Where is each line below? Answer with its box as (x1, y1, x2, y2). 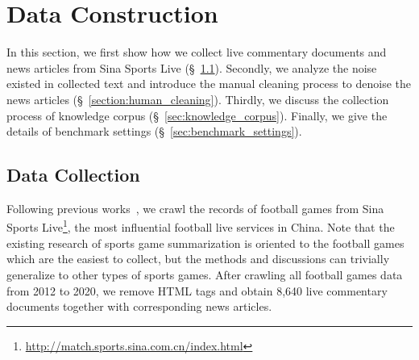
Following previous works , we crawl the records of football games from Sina (6, 199, 384, 216)
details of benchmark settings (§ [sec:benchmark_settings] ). (6, 123, 302, 140)
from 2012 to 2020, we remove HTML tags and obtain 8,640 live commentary (6, 282, 388, 299)
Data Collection (6, 162, 140, 187)
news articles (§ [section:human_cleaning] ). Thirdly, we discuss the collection (6, 90, 389, 107)
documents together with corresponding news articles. (6, 298, 272, 315)
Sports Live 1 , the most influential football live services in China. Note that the (6, 216, 395, 236)
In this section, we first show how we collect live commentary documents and (6, 44, 387, 61)
